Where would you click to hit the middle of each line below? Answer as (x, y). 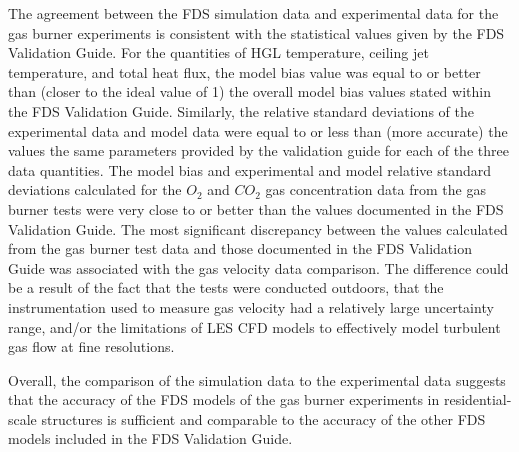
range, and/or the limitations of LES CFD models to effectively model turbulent (254, 326)
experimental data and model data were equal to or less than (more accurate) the (258, 130)
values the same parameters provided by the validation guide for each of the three (258, 150)
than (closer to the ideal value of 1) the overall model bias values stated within (249, 91)
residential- (477, 399)
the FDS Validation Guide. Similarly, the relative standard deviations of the (241, 110)
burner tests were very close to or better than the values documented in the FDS (256, 208)
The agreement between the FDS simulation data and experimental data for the (253, 13)
